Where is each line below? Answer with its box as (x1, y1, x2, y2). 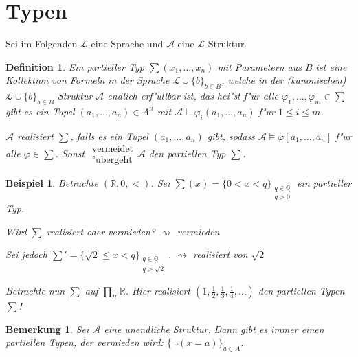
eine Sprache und (91, 36, 164, 51)
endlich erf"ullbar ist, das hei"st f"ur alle (107, 89, 278, 103)
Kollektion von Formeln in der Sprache (5, 73, 170, 87)
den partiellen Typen (258, 284, 345, 298)
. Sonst (55, 146, 85, 161)
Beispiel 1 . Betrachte (5, 176, 98, 190)
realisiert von (193, 247, 248, 262)
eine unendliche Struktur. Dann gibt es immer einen (104, 321, 324, 336)
